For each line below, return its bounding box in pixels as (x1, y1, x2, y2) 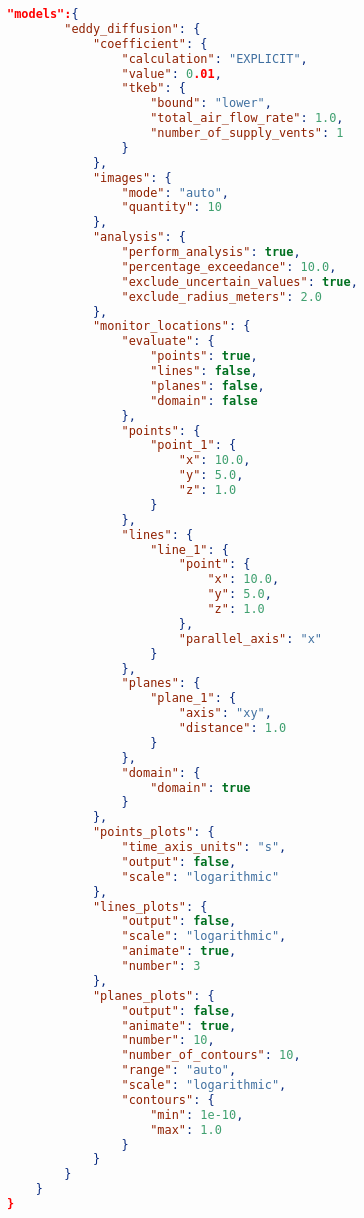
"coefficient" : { (92, 36, 208, 51)
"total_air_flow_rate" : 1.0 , (150, 111, 344, 126)
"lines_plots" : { (92, 899, 208, 914)
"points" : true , (150, 349, 258, 364)
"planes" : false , (150, 378, 265, 393)
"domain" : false (150, 393, 258, 408)
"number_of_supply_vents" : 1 (150, 126, 344, 140)
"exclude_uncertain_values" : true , (121, 274, 358, 289)
